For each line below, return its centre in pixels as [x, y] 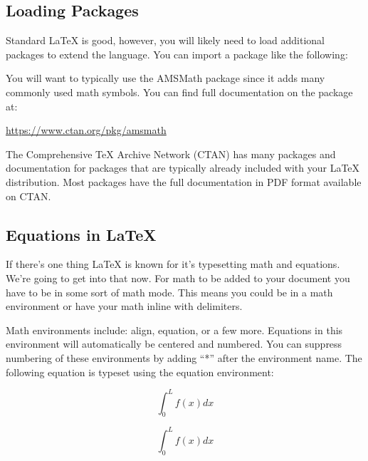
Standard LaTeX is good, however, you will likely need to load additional [165, 40]
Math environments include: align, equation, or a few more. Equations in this [174, 330]
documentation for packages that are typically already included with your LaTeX [183, 168]
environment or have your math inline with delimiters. [124, 306]
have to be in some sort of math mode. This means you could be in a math [169, 292]
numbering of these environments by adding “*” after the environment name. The [184, 357]
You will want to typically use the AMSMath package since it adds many [165, 78]
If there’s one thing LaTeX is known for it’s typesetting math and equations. [173, 264]
